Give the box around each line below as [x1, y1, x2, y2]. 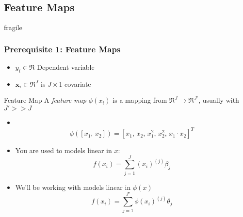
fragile [4, 22, 22, 32]
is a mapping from [113, 95, 167, 105]
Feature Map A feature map [4, 95, 86, 105]
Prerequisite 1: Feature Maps [4, 43, 121, 55]
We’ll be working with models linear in [15, 182, 131, 192]
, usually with [198, 95, 239, 105]
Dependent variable [37, 62, 95, 72]
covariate [65, 78, 91, 89]
